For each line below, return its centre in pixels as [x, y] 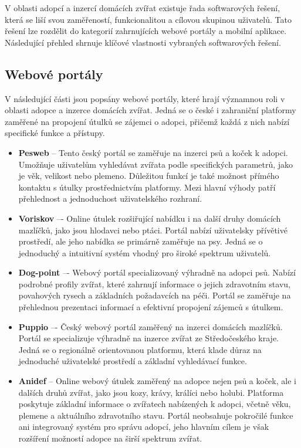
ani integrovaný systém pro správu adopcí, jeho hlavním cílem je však [144, 427]
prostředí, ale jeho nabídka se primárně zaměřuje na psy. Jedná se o [141, 241]
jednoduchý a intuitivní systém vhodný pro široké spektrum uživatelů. [145, 252]
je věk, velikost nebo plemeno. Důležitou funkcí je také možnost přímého [149, 176]
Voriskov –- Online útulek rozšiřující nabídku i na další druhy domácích [150, 218]
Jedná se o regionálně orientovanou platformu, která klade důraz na [140, 349]
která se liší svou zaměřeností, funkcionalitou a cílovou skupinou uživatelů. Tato [148, 19]
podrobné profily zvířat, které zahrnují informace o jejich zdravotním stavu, [154, 284]
